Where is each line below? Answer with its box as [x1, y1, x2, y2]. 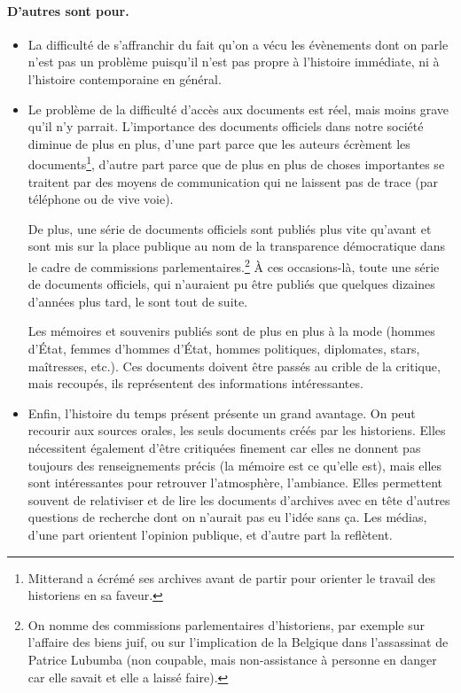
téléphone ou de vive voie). [27, 190, 174, 208]
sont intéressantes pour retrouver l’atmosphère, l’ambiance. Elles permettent [27, 473, 442, 492]
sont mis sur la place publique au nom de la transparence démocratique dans [27, 237, 446, 255]
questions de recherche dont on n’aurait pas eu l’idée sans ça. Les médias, [27, 508, 427, 526]
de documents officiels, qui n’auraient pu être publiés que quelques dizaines [27, 275, 435, 293]
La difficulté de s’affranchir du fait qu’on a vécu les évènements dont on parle [27, 35, 449, 53]
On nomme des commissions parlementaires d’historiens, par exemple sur [27, 615, 426, 634]
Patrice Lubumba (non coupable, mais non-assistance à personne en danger [27, 650, 437, 668]
